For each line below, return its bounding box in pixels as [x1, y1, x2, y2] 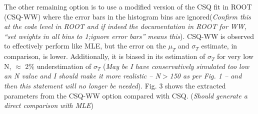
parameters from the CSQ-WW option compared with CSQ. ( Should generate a [4, 90, 247, 100]
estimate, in [201, 40, 237, 51]
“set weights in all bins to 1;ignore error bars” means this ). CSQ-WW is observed [4, 30, 254, 41]
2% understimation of [25, 60, 91, 71]
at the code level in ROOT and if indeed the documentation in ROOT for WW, [4, 21, 247, 31]
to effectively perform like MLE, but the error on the [4, 40, 166, 51]
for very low [217, 51, 253, 61]
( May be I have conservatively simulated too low [103, 60, 249, 71]
